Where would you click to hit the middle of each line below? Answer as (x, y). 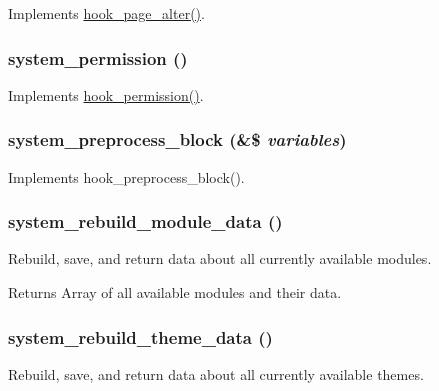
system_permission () (98, 57)
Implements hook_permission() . (106, 94)
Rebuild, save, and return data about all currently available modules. (220, 258)
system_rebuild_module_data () (145, 221)
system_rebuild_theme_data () (140, 336)
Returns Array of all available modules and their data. (175, 292)
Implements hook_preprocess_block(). (126, 176)
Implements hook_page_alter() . (106, 13)
